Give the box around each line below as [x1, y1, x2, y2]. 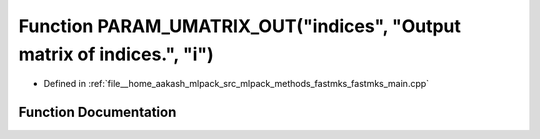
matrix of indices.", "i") [18, 43, 214, 65]
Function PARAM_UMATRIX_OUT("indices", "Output [18, 15, 462, 37]
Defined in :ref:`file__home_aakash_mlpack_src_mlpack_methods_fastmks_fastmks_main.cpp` [43, 78, 430, 90]
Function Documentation [18, 104, 177, 121]
